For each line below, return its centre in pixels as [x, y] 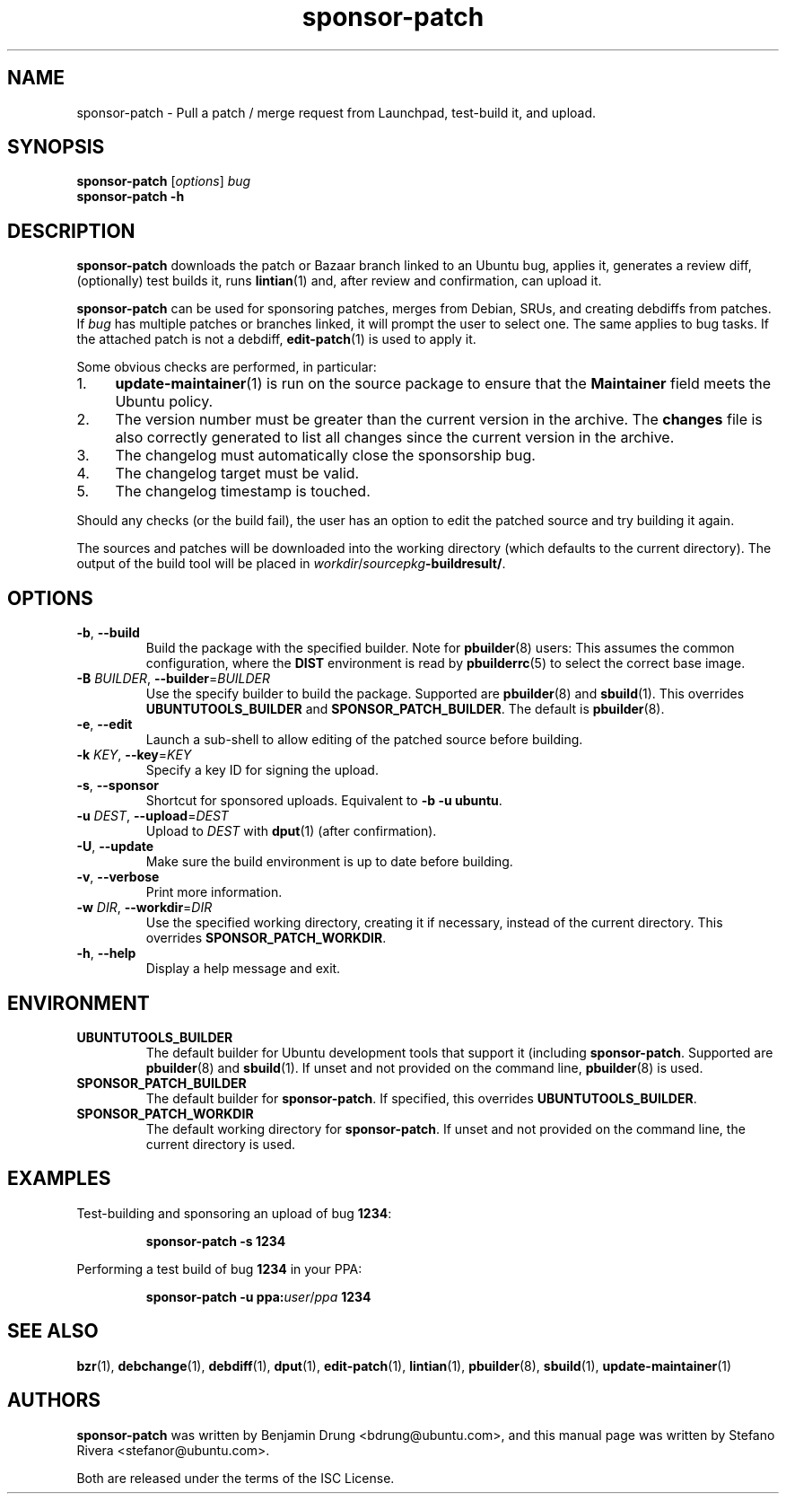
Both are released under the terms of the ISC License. [236, 1478]
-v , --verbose [118, 877]
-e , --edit [105, 724]
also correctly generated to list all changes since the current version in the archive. [395, 438]
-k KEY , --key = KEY [134, 755]
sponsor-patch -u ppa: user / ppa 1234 [258, 1296]
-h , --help [106, 953]
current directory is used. [220, 1144]
